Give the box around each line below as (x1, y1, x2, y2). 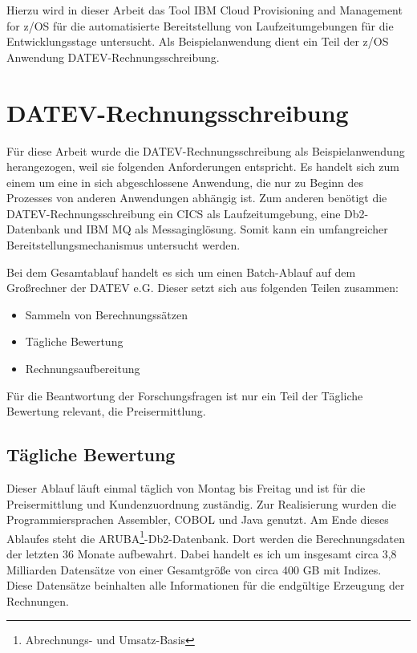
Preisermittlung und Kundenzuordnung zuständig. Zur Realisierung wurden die (6, 495, 396, 512)
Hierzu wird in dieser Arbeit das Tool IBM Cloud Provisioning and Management (6, 2, 403, 18)
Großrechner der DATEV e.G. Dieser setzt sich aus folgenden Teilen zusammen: (6, 279, 399, 296)
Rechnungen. (6, 592, 69, 609)
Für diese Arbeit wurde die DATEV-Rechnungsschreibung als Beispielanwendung (6, 142, 405, 159)
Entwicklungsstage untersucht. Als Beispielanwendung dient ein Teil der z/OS (6, 33, 389, 50)
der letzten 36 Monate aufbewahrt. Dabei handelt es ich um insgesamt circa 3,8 (6, 546, 397, 562)
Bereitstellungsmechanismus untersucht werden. (6, 237, 241, 253)
